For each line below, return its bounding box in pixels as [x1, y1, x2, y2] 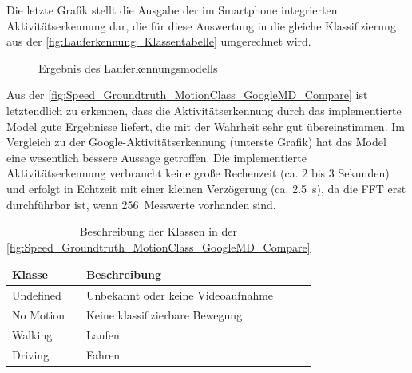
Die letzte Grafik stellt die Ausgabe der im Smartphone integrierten [6, 2, 338, 18]
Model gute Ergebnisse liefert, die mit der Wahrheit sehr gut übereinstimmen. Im [6, 117, 405, 134]
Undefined [12, 287, 61, 304]
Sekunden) [338, 165, 390, 181]
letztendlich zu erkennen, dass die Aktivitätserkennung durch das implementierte [6, 101, 402, 118]
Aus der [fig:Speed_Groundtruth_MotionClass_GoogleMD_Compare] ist [6, 86, 368, 103]
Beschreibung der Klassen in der [79, 223, 237, 240]
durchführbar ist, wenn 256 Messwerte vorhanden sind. [6, 196, 276, 212]
